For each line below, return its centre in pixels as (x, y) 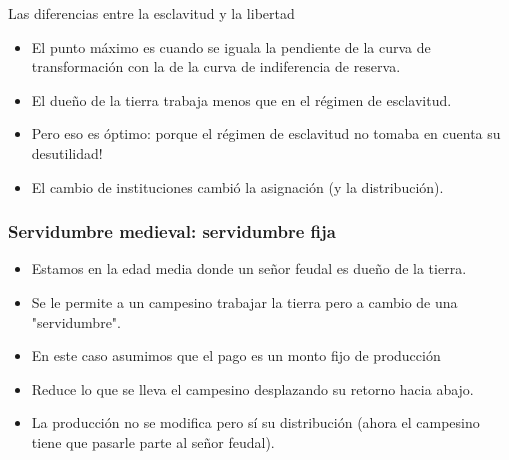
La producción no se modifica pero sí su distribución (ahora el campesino (255, 422)
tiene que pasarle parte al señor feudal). (153, 441)
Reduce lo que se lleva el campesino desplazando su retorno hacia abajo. (252, 388)
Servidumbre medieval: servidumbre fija (172, 231)
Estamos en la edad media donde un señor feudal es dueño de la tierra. (249, 268)
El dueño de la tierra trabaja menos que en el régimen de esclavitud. (241, 99)
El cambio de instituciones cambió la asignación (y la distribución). (237, 186)
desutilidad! (67, 152)
